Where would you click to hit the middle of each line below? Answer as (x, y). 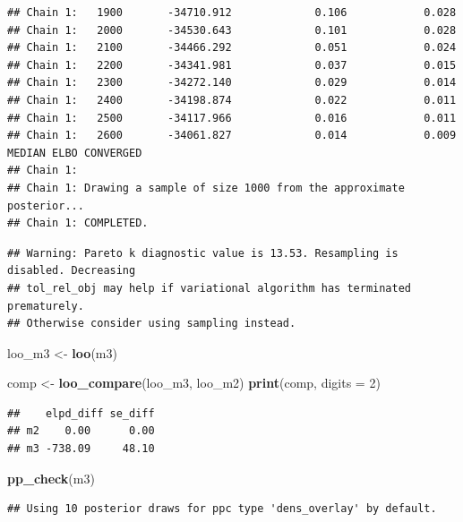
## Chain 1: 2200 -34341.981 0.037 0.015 (232, 65)
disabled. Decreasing (72, 271)
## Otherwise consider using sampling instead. (152, 324)
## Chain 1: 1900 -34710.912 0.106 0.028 (232, 13)
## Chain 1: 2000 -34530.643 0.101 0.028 (232, 30)
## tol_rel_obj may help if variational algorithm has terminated (210, 288)
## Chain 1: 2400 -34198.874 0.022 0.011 (232, 100)
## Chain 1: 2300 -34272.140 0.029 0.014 (232, 83)
